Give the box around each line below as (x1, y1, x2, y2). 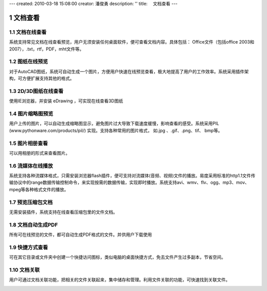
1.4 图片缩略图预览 (9, 110, 53, 117)
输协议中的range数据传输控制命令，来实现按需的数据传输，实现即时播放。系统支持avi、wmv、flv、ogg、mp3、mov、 (9, 179, 250, 185)
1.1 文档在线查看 (9, 29, 47, 36)
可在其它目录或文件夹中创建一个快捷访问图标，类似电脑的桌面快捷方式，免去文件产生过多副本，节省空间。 (9, 254, 226, 260)
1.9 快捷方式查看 (9, 244, 48, 250)
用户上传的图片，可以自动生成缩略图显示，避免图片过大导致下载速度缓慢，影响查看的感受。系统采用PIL (9, 121, 220, 126)
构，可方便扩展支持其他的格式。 (9, 76, 74, 82)
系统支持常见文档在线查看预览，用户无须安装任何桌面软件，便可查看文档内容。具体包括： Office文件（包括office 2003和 (9, 39, 255, 45)
